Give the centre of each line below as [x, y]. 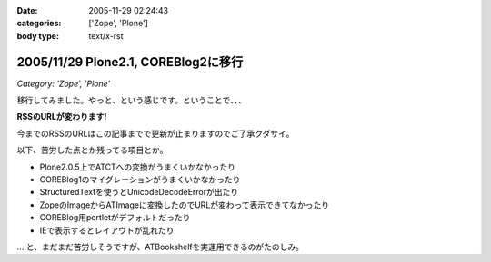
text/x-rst [106, 35]
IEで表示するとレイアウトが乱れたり [107, 230]
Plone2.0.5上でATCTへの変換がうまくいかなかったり [138, 167]
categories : [39, 24]
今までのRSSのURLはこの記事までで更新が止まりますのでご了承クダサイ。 [155, 133]
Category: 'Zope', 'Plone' [64, 83]
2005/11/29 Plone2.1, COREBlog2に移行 [130, 62]
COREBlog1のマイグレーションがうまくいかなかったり [140, 180]
